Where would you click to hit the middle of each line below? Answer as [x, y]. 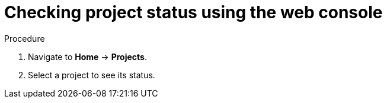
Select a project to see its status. [92, 75]
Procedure [25, 38]
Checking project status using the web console [193, 12]
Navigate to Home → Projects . [87, 57]
